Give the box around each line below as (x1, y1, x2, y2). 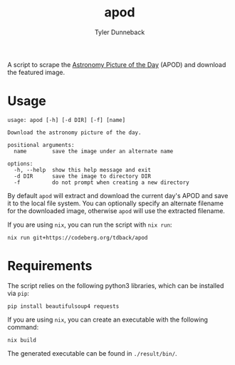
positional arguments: (7, 141, 75, 148)
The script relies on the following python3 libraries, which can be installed (7, 281, 224, 289)
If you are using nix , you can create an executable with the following (7, 315, 209, 324)
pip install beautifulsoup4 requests (7, 302, 120, 310)
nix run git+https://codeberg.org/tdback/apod (7, 234, 148, 241)
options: (7, 160, 33, 168)
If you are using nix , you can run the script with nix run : (7, 220, 172, 229)
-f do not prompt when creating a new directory (14, 179, 190, 186)
